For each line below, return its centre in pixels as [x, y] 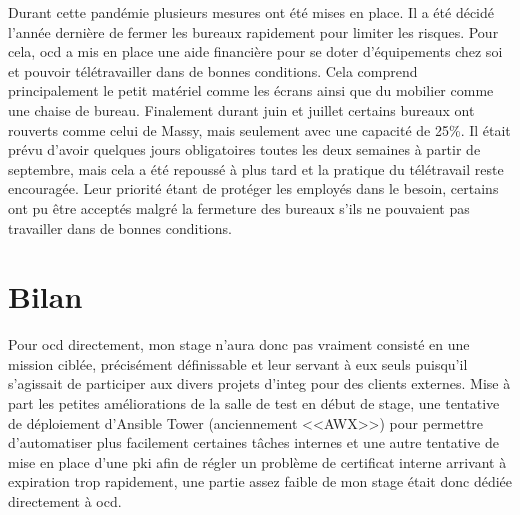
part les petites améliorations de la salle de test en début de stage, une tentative [254, 403]
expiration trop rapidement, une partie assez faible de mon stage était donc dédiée [260, 481]
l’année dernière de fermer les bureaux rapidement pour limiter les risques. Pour [253, 31]
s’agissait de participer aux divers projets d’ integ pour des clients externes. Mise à [259, 383]
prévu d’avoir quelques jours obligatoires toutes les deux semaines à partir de [244, 149]
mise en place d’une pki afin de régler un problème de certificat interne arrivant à [257, 461]
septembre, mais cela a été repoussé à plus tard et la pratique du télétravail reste [256, 168]
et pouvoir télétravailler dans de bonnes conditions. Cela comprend [213, 70]
